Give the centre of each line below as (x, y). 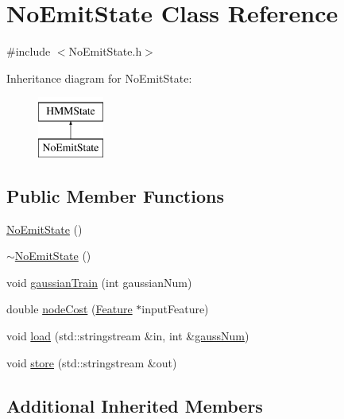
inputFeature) (175, 309)
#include (29, 51)
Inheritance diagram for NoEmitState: (99, 78)
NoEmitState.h (105, 51)
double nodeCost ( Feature (70, 309)
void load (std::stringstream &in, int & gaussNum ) (128, 336)
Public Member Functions (115, 195)
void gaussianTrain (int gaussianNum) (99, 282)
